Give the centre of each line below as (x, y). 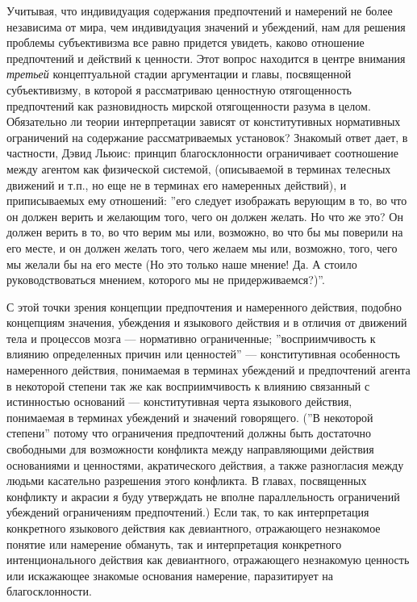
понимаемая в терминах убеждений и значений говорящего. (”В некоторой (190, 417)
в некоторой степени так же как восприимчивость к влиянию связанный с (188, 385)
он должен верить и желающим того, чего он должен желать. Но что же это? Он (205, 216)
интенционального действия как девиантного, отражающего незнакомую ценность (208, 560)
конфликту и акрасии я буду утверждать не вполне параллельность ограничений (203, 496)
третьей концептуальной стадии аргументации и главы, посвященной (179, 74)
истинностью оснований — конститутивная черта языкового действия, (179, 401)
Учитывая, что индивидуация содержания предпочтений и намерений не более (200, 10)
